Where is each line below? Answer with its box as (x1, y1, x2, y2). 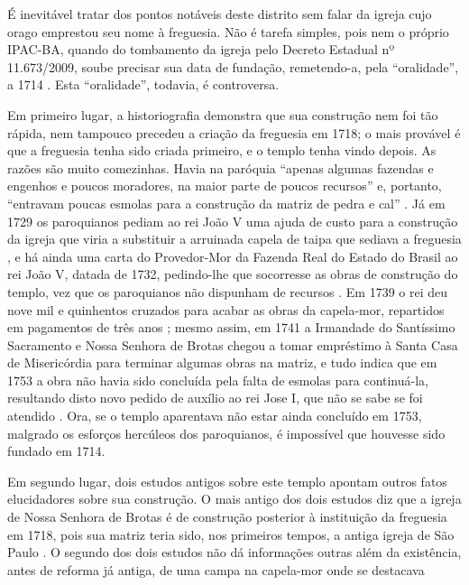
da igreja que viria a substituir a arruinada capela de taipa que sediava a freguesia (7, 229, 462, 248)
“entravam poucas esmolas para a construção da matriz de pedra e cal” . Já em (7, 193, 446, 212)
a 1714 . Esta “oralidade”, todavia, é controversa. (7, 75, 280, 94)
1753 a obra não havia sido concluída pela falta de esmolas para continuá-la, (7, 370, 428, 389)
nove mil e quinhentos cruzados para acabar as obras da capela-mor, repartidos (7, 300, 445, 319)
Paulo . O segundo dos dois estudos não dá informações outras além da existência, (7, 543, 462, 562)
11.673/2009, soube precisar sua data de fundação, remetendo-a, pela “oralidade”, (7, 57, 459, 76)
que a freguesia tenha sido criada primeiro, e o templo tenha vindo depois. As (7, 141, 437, 160)
